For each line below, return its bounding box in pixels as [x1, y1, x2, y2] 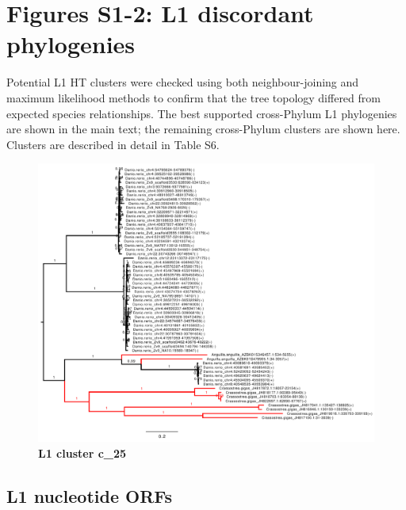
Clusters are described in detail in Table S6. [6, 136, 220, 152]
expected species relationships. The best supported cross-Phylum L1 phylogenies [6, 105, 397, 121]
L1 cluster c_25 [38, 444, 127, 461]
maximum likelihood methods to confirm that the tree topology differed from [6, 89, 381, 105]
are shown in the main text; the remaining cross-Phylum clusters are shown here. [6, 121, 400, 137]
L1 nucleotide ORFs [6, 483, 172, 508]
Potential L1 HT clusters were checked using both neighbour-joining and [6, 74, 359, 90]
